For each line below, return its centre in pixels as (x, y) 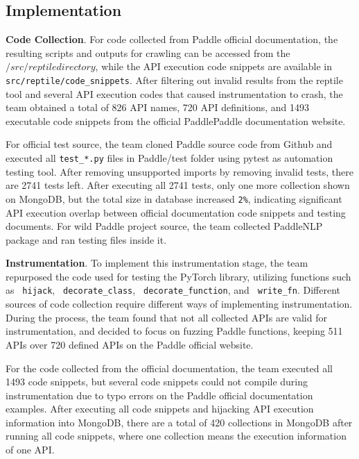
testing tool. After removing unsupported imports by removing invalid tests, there (179, 171)
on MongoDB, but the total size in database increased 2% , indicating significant (174, 198)
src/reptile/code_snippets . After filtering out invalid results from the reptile (174, 80)
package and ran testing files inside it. (86, 239)
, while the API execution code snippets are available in (214, 66)
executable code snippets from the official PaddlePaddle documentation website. (176, 120)
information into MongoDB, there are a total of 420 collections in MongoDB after (179, 422)
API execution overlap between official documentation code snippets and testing (176, 212)
